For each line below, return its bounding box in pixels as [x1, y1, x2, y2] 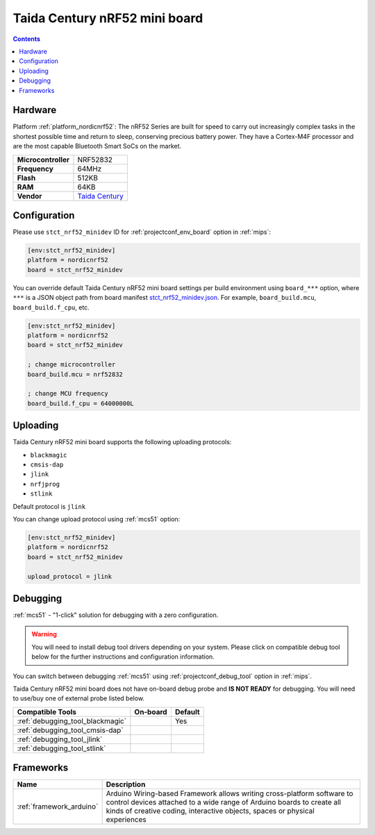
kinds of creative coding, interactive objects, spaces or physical [106, 806, 315, 816]
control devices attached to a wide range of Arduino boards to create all [106, 798, 342, 807]
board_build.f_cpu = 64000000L [27, 399, 135, 407]
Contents [12, 35, 41, 43]
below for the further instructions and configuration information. [31, 652, 215, 661]
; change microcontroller [27, 361, 116, 369]
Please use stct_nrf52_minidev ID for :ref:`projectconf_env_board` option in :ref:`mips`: [12, 228, 271, 236]
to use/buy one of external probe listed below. [12, 694, 145, 702]
